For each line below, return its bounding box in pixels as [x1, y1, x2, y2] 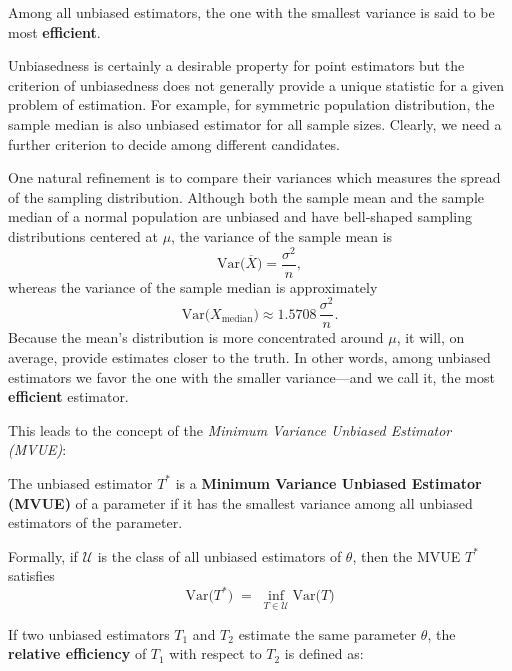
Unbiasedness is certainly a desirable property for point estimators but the [8, 55, 465, 76]
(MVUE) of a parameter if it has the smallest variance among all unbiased [8, 492, 473, 513]
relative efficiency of [8, 643, 147, 664]
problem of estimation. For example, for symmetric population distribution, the [8, 94, 495, 115]
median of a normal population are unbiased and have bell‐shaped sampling [8, 206, 472, 227]
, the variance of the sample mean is [171, 225, 393, 246]
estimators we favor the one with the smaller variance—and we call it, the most [8, 366, 495, 387]
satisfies [8, 565, 55, 586]
